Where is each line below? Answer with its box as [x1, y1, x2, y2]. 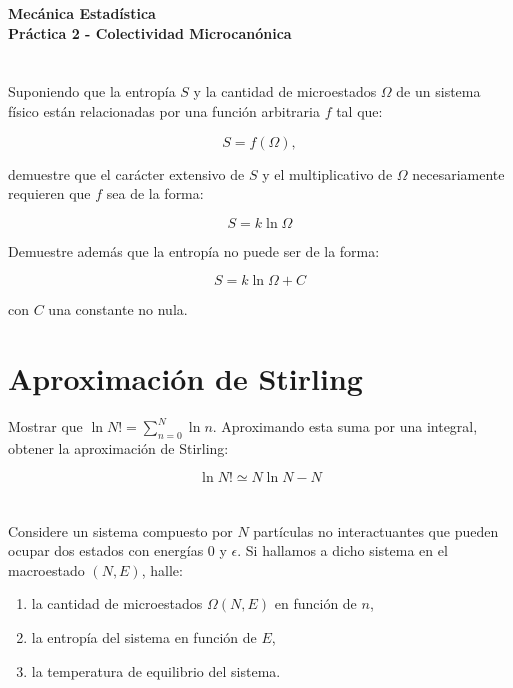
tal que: [336, 100, 383, 121]
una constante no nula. [48, 299, 188, 320]
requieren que [8, 183, 91, 204]
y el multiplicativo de [262, 163, 393, 184]
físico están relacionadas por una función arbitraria [8, 100, 320, 121]
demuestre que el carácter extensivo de [8, 163, 245, 184]
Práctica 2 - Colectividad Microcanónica [8, 22, 292, 43]
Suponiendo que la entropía [8, 81, 176, 102]
